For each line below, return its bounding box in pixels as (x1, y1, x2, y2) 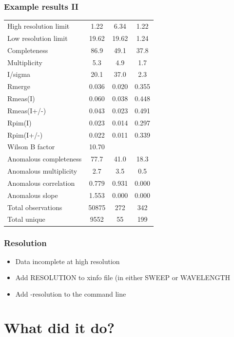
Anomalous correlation (7, 177, 75, 188)
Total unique (7, 214, 45, 224)
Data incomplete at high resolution (15, 256, 120, 266)
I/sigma (7, 69, 31, 79)
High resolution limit (7, 20, 70, 31)
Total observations (7, 202, 62, 212)
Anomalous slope (7, 190, 58, 200)
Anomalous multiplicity (7, 166, 78, 176)
